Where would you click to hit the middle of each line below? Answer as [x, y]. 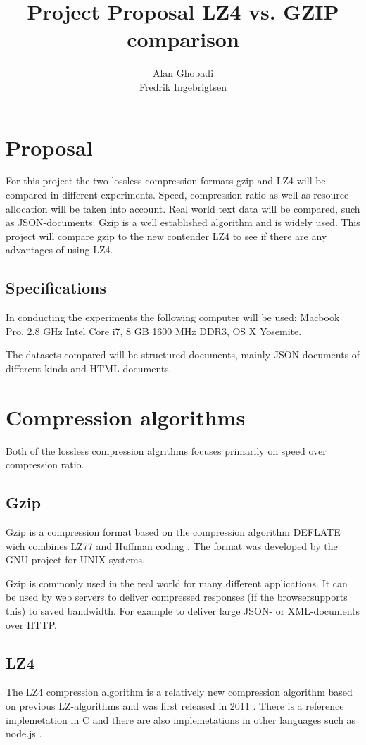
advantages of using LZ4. [59, 250]
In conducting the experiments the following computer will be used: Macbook [173, 317]
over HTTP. [31, 624]
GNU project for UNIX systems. [75, 559]
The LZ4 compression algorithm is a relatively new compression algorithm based [179, 692]
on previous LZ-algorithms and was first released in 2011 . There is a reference [175, 706]
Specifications [56, 288]
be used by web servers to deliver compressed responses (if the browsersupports [177, 597]
